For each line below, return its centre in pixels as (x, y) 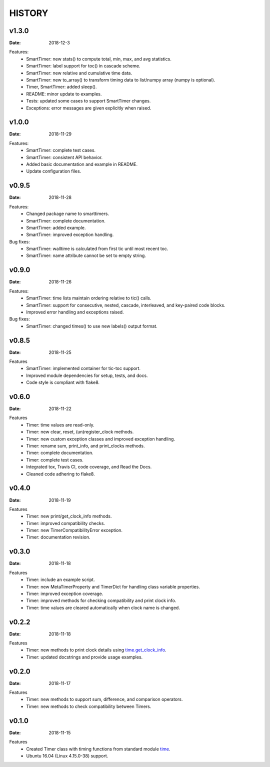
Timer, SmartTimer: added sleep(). (61, 87)
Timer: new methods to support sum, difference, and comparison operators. (104, 699)
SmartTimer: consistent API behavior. (64, 157)
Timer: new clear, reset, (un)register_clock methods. (80, 432)
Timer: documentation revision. (58, 537)
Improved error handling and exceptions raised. (75, 312)
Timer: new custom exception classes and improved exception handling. (100, 439)
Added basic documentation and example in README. (82, 164)
